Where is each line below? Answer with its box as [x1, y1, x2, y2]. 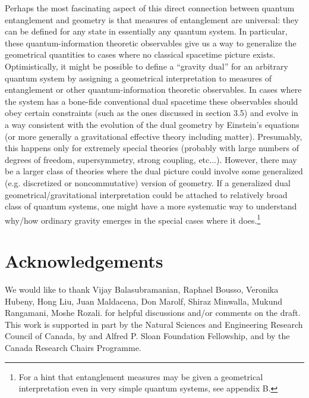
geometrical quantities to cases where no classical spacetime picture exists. [5, 48, 276, 61]
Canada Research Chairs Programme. [5, 341, 141, 354]
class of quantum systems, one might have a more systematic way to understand [5, 200, 297, 212]
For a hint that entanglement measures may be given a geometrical [18, 370, 263, 383]
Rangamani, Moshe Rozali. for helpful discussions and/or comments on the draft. [5, 306, 301, 319]
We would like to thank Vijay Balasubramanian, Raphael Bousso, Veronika [5, 283, 279, 296]
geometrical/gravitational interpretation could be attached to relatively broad [5, 188, 288, 200]
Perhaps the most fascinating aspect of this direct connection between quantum [5, 2, 295, 14]
